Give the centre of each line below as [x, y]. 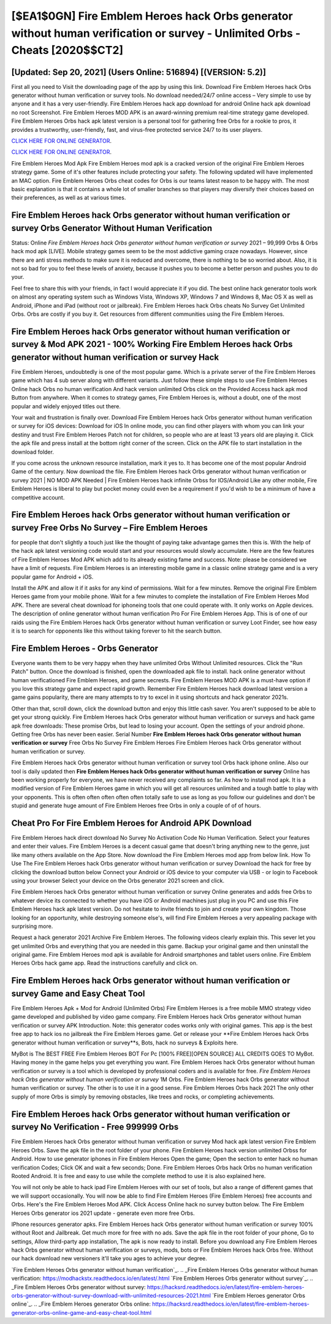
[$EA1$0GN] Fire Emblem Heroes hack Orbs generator [152, 16]
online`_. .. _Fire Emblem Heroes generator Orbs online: [81, 1304]
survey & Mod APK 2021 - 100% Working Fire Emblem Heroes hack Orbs [152, 344]
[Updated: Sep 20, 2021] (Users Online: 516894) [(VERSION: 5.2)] [139, 72]
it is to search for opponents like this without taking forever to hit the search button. [116, 631]
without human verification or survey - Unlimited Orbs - [156, 33]
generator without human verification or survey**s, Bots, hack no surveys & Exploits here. [125, 1043]
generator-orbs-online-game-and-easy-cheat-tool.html [82, 1312]
